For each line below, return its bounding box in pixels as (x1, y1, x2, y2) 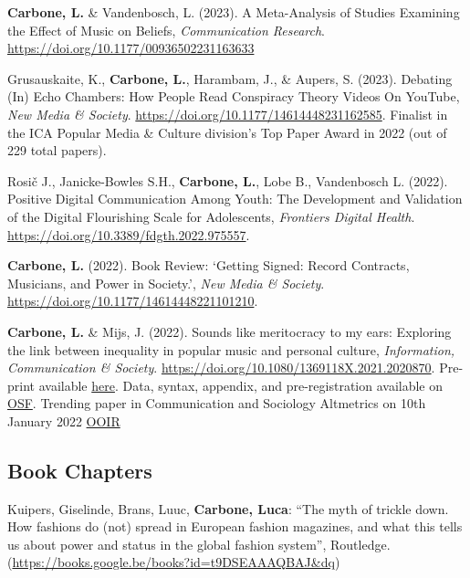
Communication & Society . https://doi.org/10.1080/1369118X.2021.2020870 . (7, 358, 435, 377)
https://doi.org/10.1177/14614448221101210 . (7, 291, 258, 310)
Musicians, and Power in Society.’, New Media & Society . (7, 273, 325, 292)
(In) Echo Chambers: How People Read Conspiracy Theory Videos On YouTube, (7, 87, 460, 106)
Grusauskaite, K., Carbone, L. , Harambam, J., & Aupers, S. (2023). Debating (7, 68, 453, 88)
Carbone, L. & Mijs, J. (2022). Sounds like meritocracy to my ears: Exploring (7, 321, 452, 341)
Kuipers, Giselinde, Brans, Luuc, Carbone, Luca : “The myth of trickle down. (7, 499, 449, 518)
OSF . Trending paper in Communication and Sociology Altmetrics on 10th (7, 394, 426, 413)
